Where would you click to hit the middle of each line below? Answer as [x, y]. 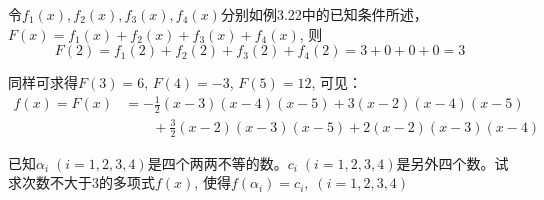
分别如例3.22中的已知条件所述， [324, 14]
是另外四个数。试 [452, 162]
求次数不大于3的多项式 [81, 182]
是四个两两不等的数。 [217, 162]
